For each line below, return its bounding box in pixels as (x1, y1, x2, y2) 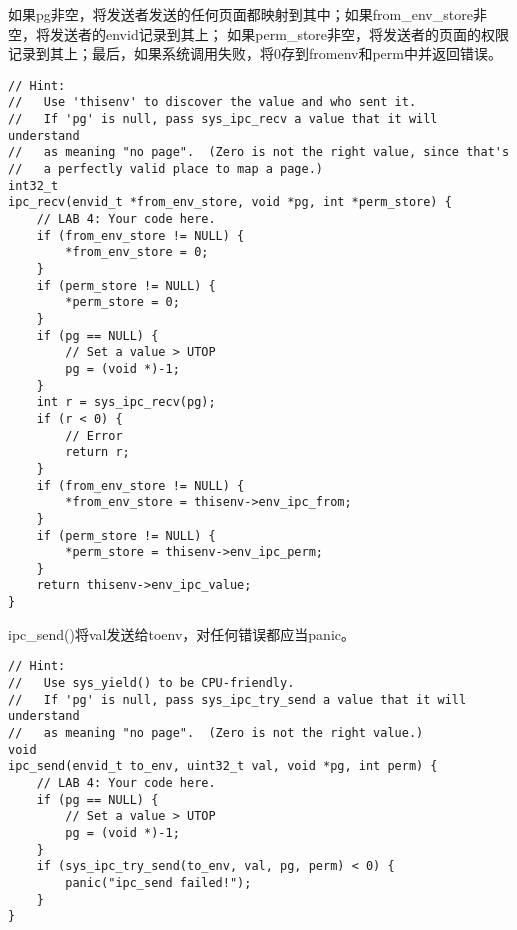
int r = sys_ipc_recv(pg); (36, 395, 216, 410)
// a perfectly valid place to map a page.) (8, 162, 323, 177)
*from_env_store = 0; (65, 245, 209, 260)
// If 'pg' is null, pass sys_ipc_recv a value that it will (8, 112, 438, 127)
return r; (65, 445, 130, 460)
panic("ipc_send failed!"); (65, 875, 252, 890)
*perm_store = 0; (65, 295, 180, 310)
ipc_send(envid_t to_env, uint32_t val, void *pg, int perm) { (8, 759, 438, 774)
